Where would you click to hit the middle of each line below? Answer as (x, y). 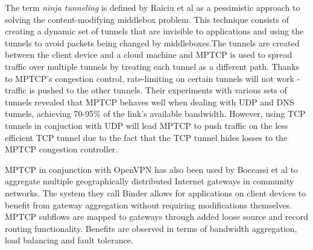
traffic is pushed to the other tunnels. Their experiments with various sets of (146, 90)
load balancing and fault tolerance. (69, 240)
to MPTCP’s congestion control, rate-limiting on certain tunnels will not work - (153, 78)
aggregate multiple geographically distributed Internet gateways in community (150, 181)
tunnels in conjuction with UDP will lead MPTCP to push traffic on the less (147, 125)
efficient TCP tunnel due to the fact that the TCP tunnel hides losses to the (146, 137)
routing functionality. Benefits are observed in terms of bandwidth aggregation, (151, 228)
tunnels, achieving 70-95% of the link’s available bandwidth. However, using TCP (155, 114)
